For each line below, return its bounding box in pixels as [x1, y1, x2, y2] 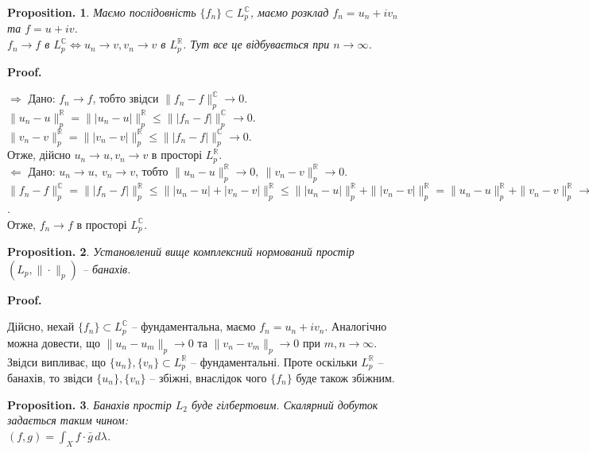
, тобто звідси [92, 90, 159, 106]
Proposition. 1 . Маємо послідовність [7, 4, 196, 20]
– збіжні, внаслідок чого [149, 369, 267, 385]
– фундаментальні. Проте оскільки [191, 353, 358, 370]
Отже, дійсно [7, 146, 71, 163]
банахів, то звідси [7, 369, 93, 385]
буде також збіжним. [296, 369, 395, 385]
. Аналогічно [324, 318, 387, 335]
